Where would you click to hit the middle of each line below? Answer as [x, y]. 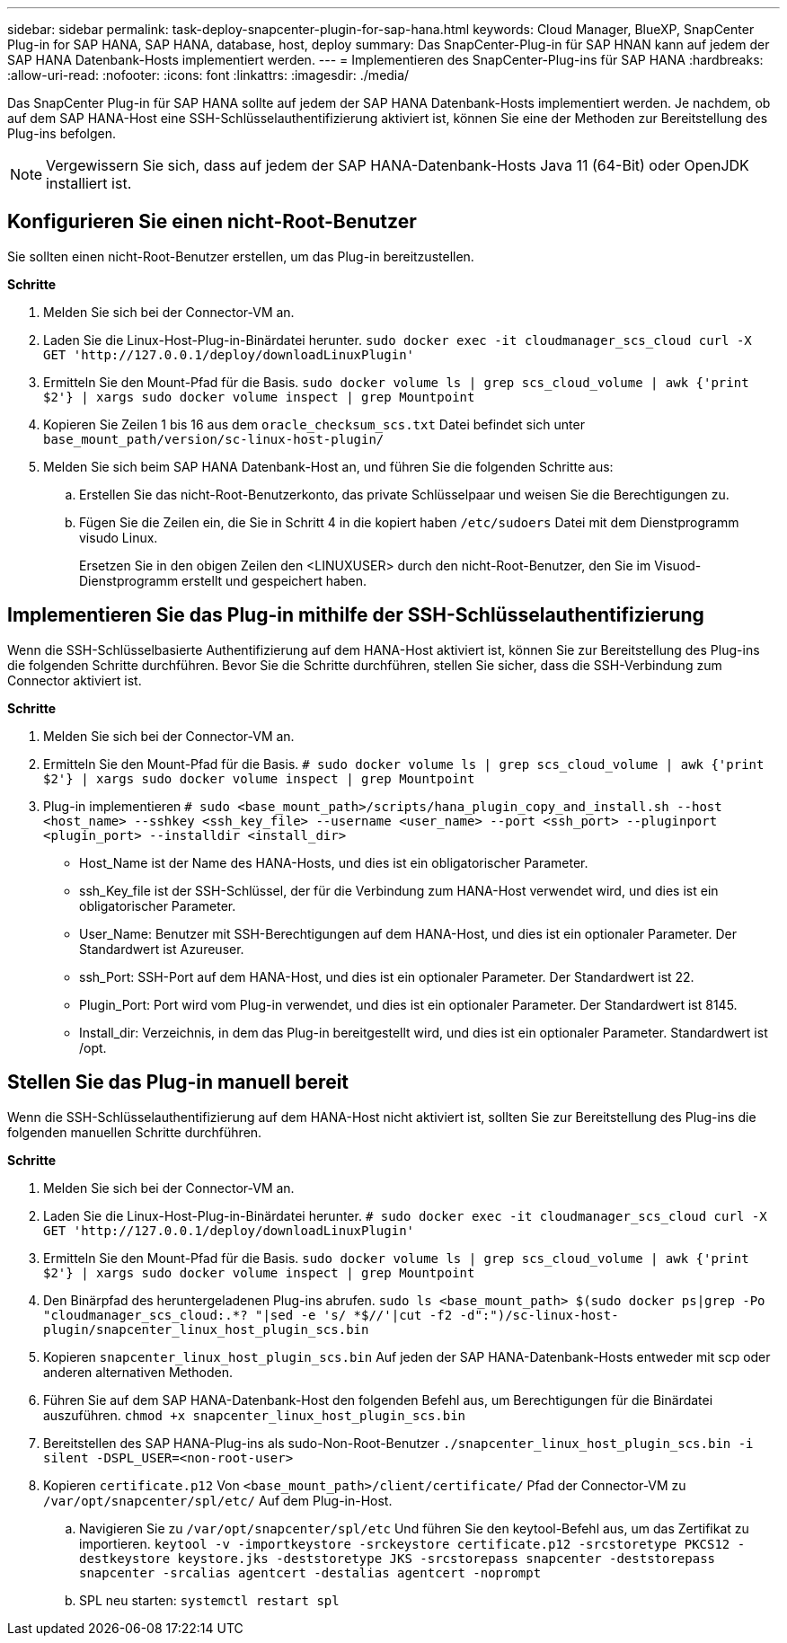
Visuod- [678, 565]
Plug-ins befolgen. [62, 133]
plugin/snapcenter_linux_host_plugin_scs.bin [206, 1329]
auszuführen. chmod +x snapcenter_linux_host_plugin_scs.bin [255, 1415]
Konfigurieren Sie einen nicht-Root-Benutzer [212, 222]
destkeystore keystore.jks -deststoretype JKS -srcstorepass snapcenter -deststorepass [398, 1558]
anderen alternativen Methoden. [138, 1372]
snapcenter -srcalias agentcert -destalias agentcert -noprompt [310, 1572]
